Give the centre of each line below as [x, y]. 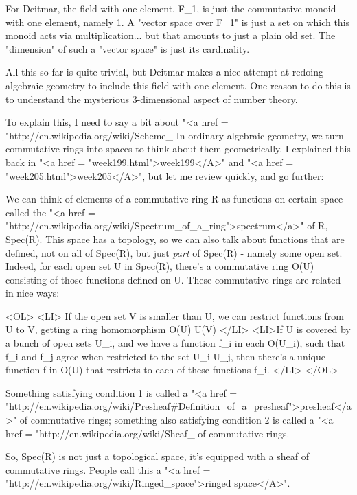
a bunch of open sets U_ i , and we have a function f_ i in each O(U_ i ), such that [175, 343]
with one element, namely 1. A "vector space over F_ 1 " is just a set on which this [178, 22]
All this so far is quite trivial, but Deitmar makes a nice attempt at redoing [165, 72]
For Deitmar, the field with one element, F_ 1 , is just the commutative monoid [171, 8]
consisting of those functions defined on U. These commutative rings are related [173, 279]
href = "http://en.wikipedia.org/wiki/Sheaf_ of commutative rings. [148, 433]
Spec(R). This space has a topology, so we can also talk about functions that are [175, 239]
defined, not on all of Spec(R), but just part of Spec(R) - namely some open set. [174, 252]
